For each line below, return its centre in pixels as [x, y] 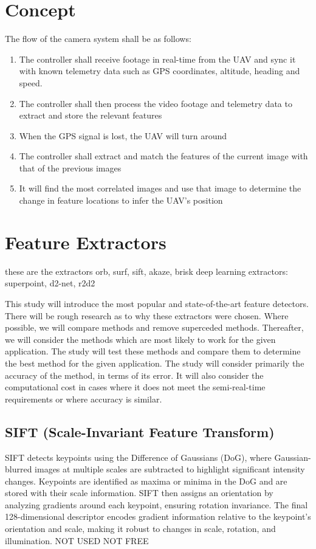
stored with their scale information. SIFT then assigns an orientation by [139, 493]
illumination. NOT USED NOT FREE [77, 540]
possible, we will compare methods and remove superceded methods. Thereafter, [154, 327]
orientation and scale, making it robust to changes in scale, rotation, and [140, 529]
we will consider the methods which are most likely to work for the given [140, 339]
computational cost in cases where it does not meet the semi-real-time [135, 387]
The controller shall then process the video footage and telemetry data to [156, 103]
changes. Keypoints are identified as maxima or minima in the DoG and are [146, 481]
